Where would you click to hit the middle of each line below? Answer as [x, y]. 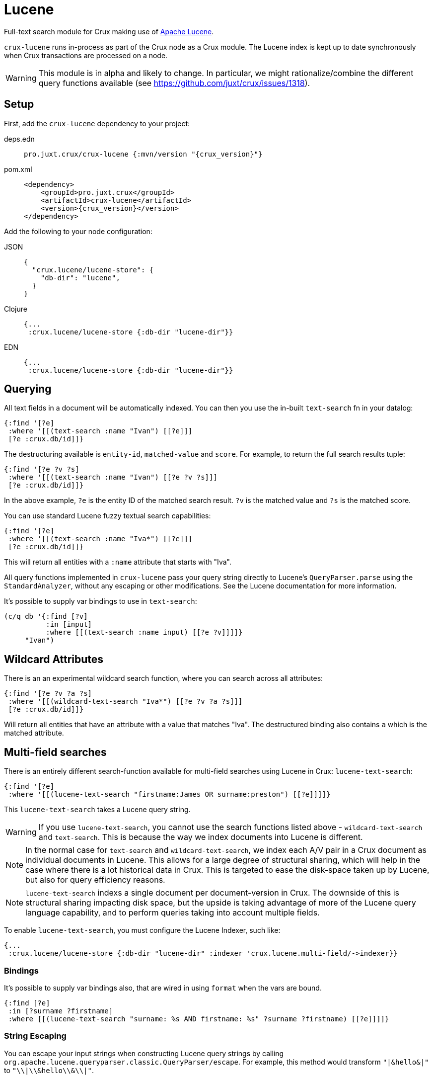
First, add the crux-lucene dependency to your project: [97, 123]
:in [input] [69, 624]
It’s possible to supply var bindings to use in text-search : [101, 601]
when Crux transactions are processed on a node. [86, 55]
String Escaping [35, 1036]
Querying [28, 389]
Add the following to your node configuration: [78, 231]
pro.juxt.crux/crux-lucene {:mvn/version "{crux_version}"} [143, 154]
